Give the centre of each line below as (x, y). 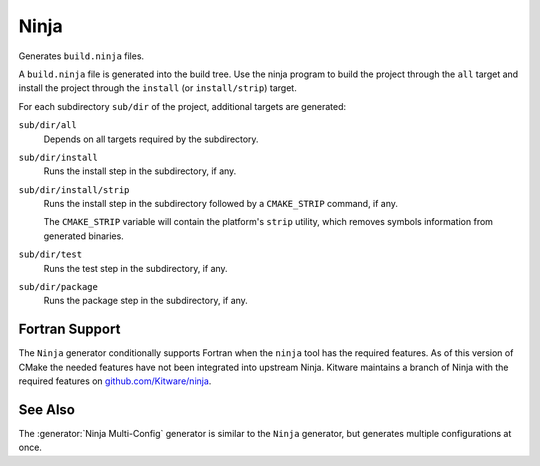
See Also (46, 409)
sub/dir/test (50, 254)
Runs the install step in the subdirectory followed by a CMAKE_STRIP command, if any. (221, 204)
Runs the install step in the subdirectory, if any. (140, 171)
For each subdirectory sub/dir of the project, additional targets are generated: (182, 106)
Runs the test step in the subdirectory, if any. (136, 268)
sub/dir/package (58, 287)
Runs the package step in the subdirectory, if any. (146, 301)
